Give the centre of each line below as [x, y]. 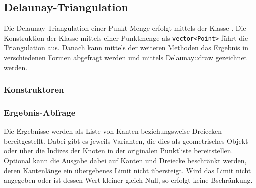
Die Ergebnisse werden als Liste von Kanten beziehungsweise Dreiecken [113, 131]
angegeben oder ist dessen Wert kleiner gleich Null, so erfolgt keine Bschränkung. [128, 180]
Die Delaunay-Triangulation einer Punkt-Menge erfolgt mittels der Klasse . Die [125, 28]
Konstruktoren [34, 90]
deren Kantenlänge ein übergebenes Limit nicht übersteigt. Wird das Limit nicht [128, 170]
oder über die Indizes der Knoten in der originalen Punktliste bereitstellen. [119, 150]
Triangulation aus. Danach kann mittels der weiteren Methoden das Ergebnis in [126, 48]
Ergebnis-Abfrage [40, 112]
